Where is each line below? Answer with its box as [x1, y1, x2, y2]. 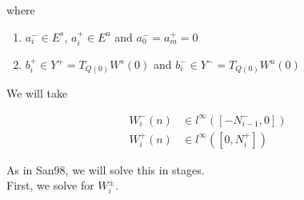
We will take [6, 84, 68, 101]
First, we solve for [6, 177, 94, 194]
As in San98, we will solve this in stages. [6, 161, 205, 178]
